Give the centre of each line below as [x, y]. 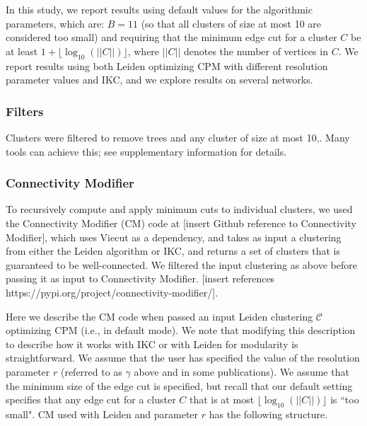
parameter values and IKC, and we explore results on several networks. [159, 80]
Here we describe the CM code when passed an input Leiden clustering [159, 316]
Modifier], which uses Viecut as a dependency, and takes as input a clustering [174, 237]
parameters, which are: [55, 23]
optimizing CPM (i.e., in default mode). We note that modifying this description [181, 330]
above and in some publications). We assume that [241, 371]
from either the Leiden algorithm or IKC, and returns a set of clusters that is [173, 251]
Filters [25, 111]
